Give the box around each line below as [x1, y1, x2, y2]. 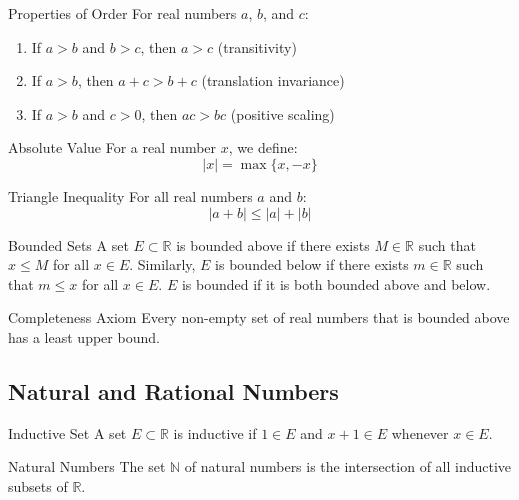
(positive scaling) [230, 103, 335, 124]
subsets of [8, 475, 68, 496]
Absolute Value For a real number [8, 137, 217, 158]
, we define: [228, 137, 298, 158]
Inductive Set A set [8, 422, 127, 443]
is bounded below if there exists [215, 254, 409, 275]
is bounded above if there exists [176, 234, 370, 255]
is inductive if [173, 422, 257, 443]
